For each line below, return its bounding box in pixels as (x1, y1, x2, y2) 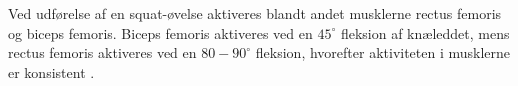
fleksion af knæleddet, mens (340, 22, 510, 43)
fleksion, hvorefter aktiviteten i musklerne (255, 42, 511, 63)
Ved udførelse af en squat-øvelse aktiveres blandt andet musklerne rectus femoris (8, 3, 502, 23)
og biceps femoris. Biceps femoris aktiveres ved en (8, 22, 313, 43)
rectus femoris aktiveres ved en (8, 42, 197, 63)
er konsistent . (8, 61, 95, 82)
